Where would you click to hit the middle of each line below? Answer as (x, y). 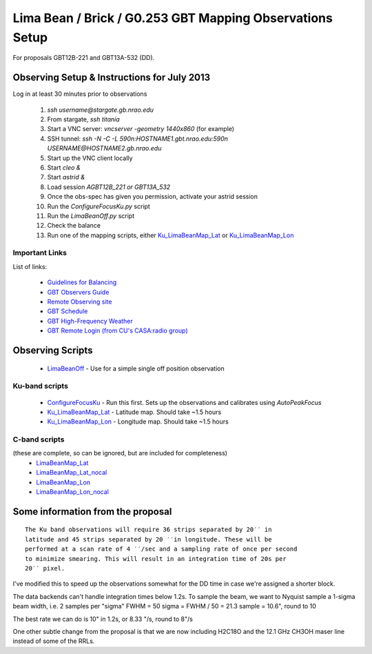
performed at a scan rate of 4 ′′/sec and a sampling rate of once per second (161, 549)
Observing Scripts (53, 351)
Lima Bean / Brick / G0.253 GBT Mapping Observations (173, 18)
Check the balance (74, 226)
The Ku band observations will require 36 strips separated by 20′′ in (148, 530)
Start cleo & (64, 167)
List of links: (30, 266)
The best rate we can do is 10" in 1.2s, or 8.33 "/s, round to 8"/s (103, 619)
